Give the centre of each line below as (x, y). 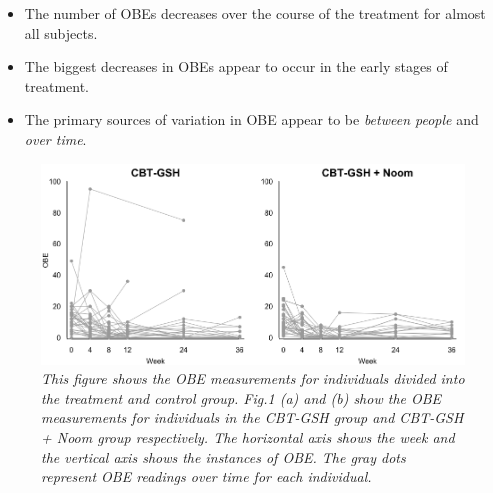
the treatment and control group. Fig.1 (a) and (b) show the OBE (241, 397)
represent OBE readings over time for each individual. (206, 476)
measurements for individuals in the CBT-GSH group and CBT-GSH (252, 417)
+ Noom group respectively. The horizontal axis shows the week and (248, 436)
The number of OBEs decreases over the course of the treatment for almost (255, 13)
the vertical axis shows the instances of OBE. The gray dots (223, 456)
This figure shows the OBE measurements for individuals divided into (253, 378)
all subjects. (61, 32)
